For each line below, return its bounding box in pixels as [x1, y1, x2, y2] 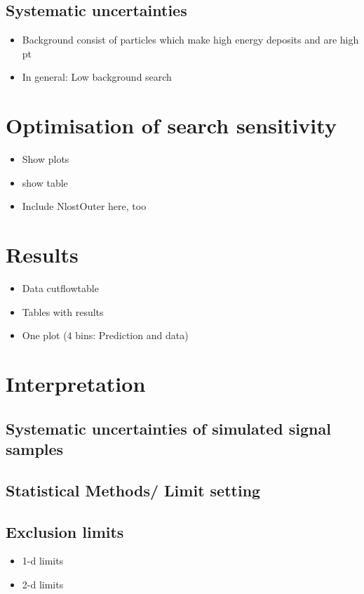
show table [22, 175, 68, 190]
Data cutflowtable [22, 281, 99, 296]
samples [6, 437, 64, 459]
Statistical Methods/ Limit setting [6, 479, 261, 501]
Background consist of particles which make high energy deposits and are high [22, 32, 359, 47]
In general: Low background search [22, 70, 172, 84]
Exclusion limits [6, 520, 124, 542]
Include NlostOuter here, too [22, 199, 147, 213]
